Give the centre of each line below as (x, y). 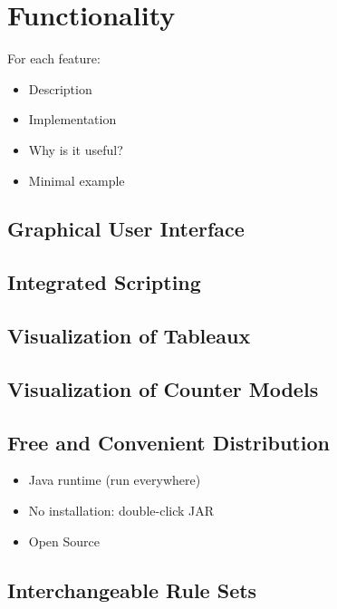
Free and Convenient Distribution (168, 442)
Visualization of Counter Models (163, 388)
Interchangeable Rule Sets (132, 590)
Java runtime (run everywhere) (115, 480)
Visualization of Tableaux (129, 336)
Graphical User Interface (126, 229)
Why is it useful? (76, 149)
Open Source (64, 541)
